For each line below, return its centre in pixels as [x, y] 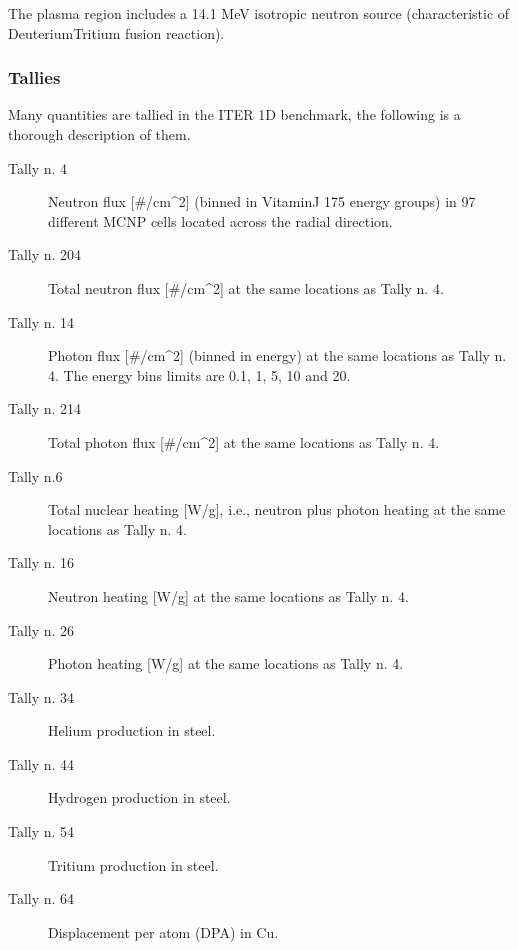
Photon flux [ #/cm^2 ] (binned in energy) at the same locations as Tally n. [277, 355]
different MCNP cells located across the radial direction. [220, 220]
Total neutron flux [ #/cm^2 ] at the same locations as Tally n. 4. [246, 287]
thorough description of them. [99, 134]
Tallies [34, 77]
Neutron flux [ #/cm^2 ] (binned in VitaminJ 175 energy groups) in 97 [262, 201]
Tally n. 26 [41, 629]
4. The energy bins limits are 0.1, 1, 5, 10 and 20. [199, 374]
